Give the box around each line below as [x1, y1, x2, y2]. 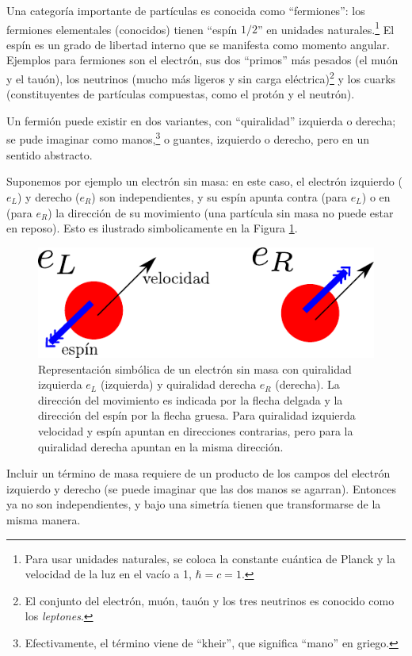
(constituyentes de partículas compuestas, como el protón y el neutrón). [6, 86, 355, 102]
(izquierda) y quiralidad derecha [100, 376, 257, 393]
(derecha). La [275, 376, 340, 393]
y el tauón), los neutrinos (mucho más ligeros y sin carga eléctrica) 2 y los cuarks [6, 68, 396, 86]
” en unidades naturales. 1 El [257, 18, 395, 37]
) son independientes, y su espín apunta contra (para [91, 188, 348, 205]
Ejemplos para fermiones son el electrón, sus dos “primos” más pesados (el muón [6, 52, 399, 68]
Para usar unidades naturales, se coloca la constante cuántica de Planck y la [25, 550, 395, 566]
